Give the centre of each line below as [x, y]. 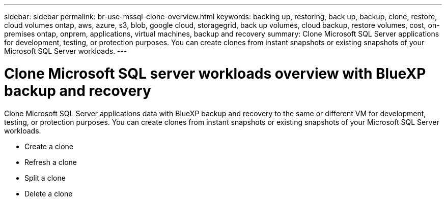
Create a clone [49, 146]
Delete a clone [49, 193]
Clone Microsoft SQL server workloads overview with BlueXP [215, 73]
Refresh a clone [51, 162]
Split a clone [45, 178]
